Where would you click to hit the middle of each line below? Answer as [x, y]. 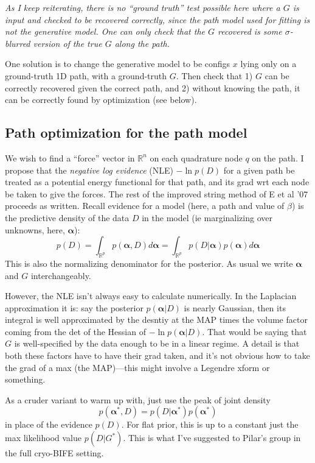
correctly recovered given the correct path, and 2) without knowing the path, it [153, 87]
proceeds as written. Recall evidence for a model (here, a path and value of [145, 206]
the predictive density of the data [67, 217]
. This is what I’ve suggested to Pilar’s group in [212, 438]
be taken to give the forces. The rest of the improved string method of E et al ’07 [157, 193]
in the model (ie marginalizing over [207, 217]
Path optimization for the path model [126, 133]
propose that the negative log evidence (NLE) [89, 170]
